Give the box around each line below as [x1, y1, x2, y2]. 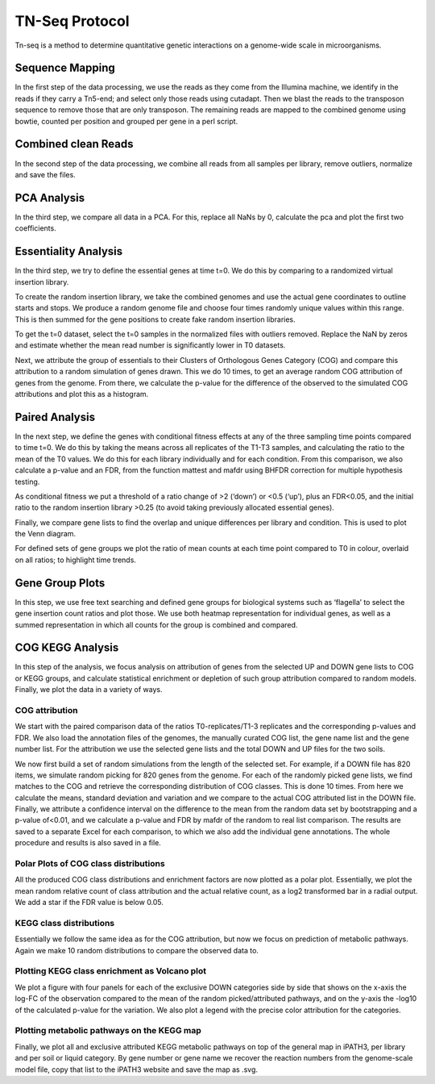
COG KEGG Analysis [14, 641, 119, 655]
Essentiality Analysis [14, 244, 123, 258]
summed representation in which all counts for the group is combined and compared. [14, 619, 298, 629]
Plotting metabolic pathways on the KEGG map [14, 1025, 201, 1036]
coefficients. [14, 223, 56, 233]
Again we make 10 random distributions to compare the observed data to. [14, 945, 259, 955]
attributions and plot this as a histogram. [14, 390, 149, 399]
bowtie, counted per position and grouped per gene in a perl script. [14, 116, 238, 126]
